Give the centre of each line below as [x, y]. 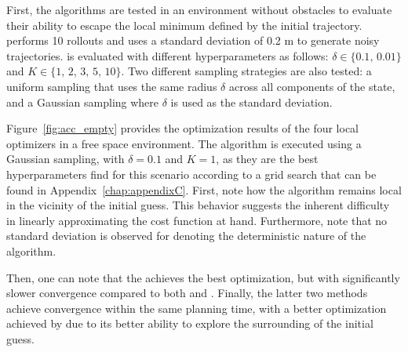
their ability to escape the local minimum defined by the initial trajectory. [184, 25]
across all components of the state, [312, 86]
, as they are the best [267, 159]
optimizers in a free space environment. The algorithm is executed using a [184, 143]
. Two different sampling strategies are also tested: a [246, 71]
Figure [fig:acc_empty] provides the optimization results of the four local [183, 128]
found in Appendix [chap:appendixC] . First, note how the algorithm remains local [204, 189]
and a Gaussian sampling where [83, 102]
